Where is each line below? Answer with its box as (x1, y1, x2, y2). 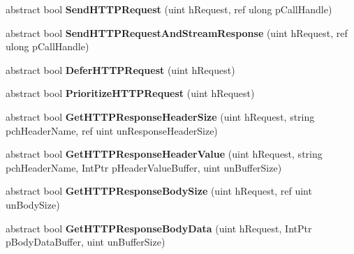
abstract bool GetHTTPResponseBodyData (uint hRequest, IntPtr (6, 221, 312, 235)
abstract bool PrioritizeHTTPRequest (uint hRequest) (6, 86, 255, 100)
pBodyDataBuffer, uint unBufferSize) (6, 234, 165, 249)
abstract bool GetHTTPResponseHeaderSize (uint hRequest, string (6, 109, 315, 124)
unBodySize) (6, 197, 60, 211)
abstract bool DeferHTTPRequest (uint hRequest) (6, 62, 235, 77)
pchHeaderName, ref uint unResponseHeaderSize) (6, 123, 218, 137)
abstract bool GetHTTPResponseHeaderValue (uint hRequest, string (6, 147, 323, 161)
